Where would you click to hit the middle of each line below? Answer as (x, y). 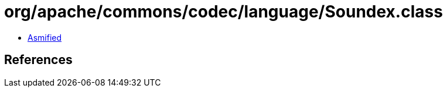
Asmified (45, 37)
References (38, 60)
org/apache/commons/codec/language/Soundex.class (223, 12)
